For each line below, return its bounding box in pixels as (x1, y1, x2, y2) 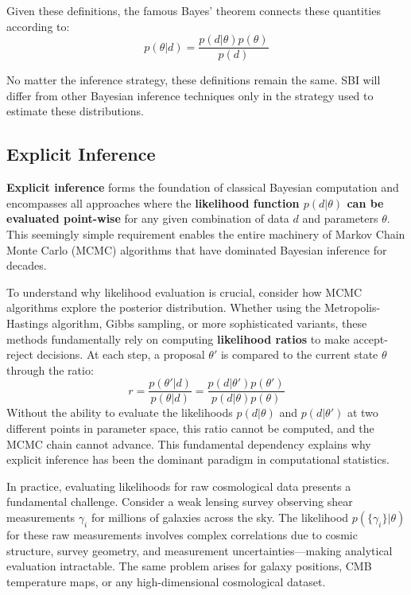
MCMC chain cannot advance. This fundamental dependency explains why (6, 435, 371, 452)
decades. (6, 257, 47, 274)
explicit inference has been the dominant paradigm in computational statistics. (6, 451, 390, 468)
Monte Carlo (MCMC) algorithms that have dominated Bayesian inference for (6, 241, 387, 258)
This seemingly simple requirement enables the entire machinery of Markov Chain (6, 226, 405, 243)
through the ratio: (6, 361, 94, 378)
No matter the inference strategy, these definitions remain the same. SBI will (6, 72, 381, 88)
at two (347, 404, 378, 421)
